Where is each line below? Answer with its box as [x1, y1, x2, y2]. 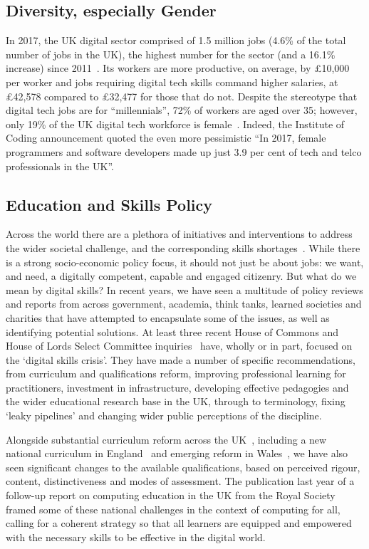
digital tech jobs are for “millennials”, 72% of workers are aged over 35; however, [6, 103, 358, 117]
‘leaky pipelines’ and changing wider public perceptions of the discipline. [6, 408, 322, 423]
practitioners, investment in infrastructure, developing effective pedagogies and [6, 380, 349, 394]
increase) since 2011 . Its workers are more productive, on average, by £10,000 [6, 61, 350, 75]
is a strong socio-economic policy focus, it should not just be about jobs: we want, [6, 254, 364, 269]
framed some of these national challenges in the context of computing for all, [6, 501, 341, 516]
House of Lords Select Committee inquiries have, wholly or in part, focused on [6, 338, 353, 353]
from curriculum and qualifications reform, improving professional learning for [6, 366, 346, 381]
